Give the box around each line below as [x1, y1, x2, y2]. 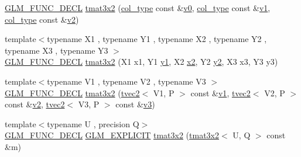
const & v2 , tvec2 [5, 98, 65, 110]
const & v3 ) [115, 98, 155, 110]
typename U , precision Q [47, 117, 139, 130]
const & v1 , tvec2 [190, 86, 251, 99]
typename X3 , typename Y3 [5, 44, 108, 56]
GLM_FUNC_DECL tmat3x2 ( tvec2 [5, 86, 140, 99]
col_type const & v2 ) [5, 13, 79, 25]
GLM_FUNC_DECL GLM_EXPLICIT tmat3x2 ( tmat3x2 [5, 129, 220, 141]
